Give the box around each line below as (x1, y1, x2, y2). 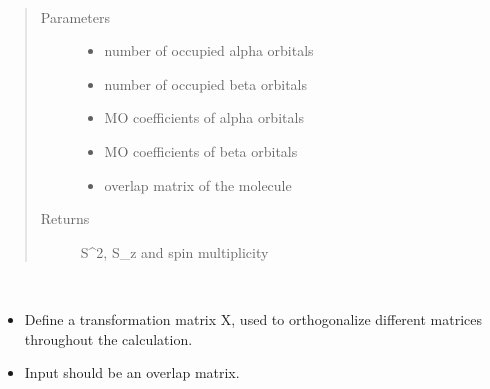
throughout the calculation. (24, 328, 193, 349)
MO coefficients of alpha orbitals (104, 107, 304, 128)
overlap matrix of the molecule (104, 174, 292, 195)
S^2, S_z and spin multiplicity (80, 241, 269, 262)
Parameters (40, 6, 110, 27)
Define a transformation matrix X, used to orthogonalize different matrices (24, 308, 483, 329)
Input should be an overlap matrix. (24, 362, 240, 383)
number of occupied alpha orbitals (104, 40, 314, 61)
